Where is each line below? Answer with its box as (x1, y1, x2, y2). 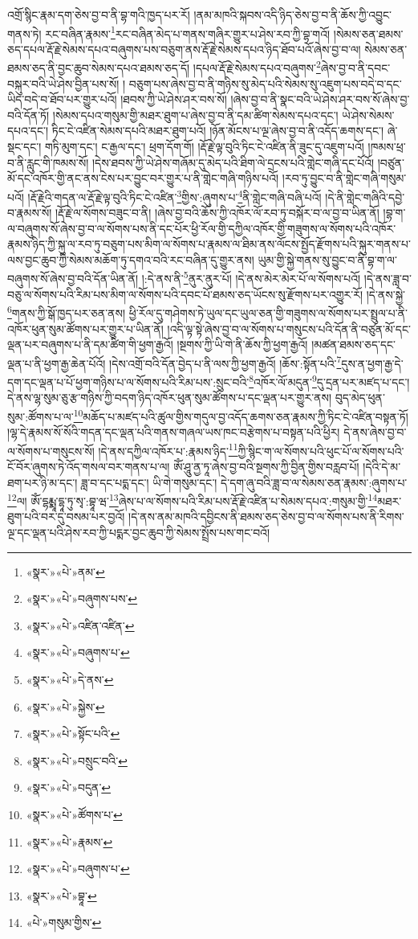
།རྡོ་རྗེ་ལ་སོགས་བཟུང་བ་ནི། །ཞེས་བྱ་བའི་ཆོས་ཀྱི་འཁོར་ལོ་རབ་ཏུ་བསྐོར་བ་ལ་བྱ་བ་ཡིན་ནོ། (55, 204, 379, 221)
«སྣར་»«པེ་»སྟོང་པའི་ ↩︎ (26, 725, 120, 742)
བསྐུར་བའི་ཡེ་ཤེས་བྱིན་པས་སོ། (7, 75, 120, 92)
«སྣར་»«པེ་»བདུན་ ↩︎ (26, 779, 112, 796)
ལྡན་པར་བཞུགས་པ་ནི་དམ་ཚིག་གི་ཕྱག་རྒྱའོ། (7, 336, 173, 353)
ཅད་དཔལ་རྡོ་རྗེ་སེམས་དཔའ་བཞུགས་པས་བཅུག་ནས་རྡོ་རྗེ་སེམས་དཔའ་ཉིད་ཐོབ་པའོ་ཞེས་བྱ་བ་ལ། (7, 40, 361, 57)
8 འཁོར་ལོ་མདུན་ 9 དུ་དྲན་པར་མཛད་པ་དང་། (249, 371, 410, 390)
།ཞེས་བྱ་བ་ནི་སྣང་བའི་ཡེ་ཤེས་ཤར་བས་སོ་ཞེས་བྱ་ (230, 91, 410, 108)
